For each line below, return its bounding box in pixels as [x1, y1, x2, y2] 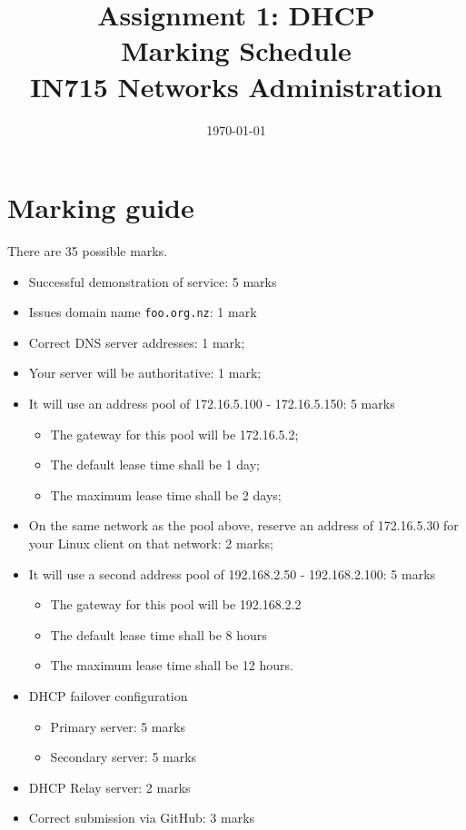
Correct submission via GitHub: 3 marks [28, 808, 255, 827]
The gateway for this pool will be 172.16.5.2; [50, 424, 299, 443]
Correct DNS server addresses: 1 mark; [28, 332, 245, 351]
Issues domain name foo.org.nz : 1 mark [28, 302, 257, 321]
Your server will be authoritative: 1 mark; [28, 363, 262, 382]
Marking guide [7, 189, 194, 226]
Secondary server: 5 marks [50, 747, 197, 766]
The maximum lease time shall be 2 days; [50, 485, 282, 504]
